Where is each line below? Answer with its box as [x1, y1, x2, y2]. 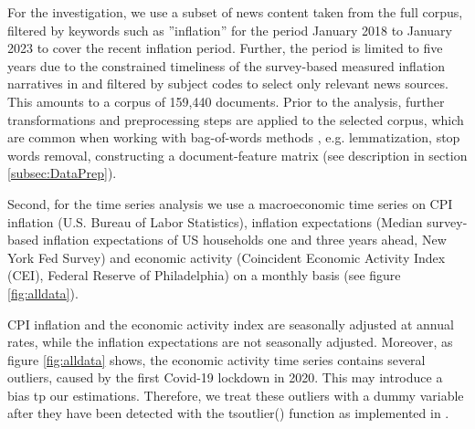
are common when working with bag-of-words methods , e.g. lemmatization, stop [7, 128, 460, 147]
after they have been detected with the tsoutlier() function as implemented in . [7, 403, 449, 423]
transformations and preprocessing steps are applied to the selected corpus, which [7, 110, 464, 129]
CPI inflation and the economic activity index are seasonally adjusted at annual [7, 314, 454, 333]
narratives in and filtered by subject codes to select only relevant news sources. [7, 74, 449, 93]
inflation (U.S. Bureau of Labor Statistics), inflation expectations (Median [7, 212, 423, 231]
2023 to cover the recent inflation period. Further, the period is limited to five [7, 38, 443, 58]
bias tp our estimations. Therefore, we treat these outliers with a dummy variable [7, 385, 464, 404]
